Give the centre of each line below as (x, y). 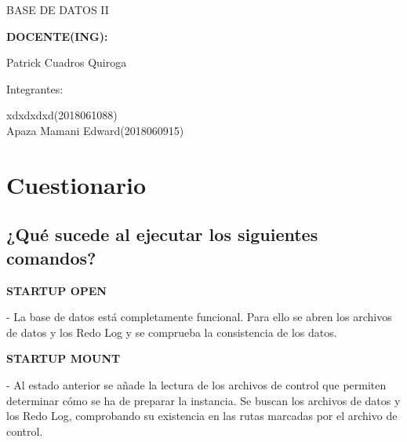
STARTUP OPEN (56, 290)
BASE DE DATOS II (58, 9)
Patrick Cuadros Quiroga (67, 62)
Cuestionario (76, 184)
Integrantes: (35, 88)
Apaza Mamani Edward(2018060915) (95, 130)
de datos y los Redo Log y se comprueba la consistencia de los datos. (172, 332)
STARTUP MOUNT (64, 358)
